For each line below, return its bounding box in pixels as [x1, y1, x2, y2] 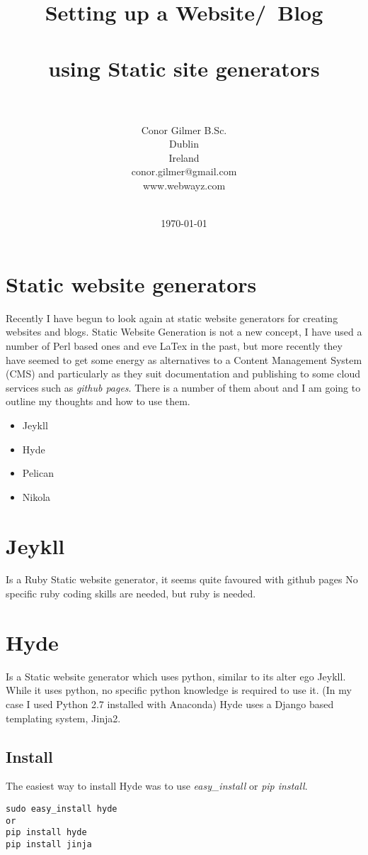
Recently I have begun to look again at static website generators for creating [6, 310, 338, 325]
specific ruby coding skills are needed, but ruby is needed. [6, 586, 256, 601]
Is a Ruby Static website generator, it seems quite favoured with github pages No [6, 572, 358, 587]
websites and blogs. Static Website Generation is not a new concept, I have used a [6, 324, 362, 339]
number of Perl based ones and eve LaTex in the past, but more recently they [6, 338, 343, 353]
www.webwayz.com [142, 178, 226, 193]
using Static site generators [48, 53, 320, 82]
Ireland [168, 150, 200, 165]
